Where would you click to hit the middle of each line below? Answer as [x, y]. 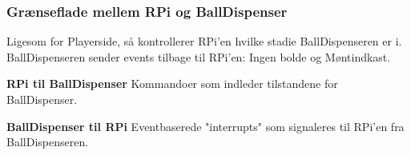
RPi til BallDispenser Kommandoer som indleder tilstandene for [172, 83]
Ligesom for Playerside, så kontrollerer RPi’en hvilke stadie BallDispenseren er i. [204, 41]
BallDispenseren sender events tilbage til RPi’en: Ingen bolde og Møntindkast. [199, 56]
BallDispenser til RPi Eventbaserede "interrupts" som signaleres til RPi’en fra [205, 126]
